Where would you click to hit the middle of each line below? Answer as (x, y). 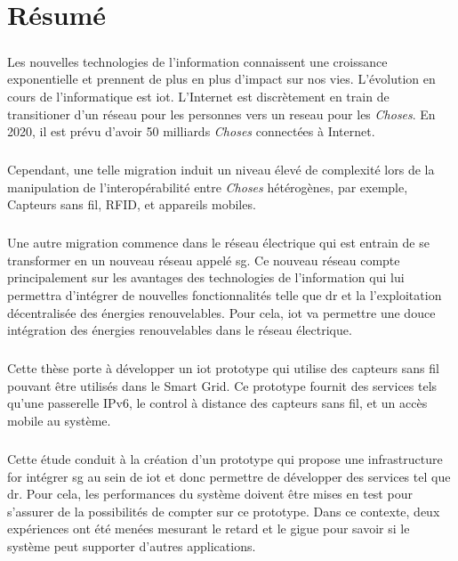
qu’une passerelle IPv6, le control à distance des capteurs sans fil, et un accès (217, 403)
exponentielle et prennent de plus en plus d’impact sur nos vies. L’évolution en (221, 79)
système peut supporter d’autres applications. (132, 545)
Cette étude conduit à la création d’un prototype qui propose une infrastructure (225, 458)
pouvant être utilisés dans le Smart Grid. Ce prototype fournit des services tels (222, 385)
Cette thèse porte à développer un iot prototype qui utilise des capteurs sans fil (223, 368)
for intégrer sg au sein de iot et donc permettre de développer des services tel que (229, 476)
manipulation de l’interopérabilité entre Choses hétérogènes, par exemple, (208, 187)
